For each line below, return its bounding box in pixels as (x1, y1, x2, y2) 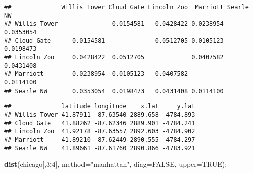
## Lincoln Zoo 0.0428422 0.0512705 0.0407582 (4, 53, 224, 61)
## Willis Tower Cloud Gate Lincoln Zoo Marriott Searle (4, 4, 249, 11)
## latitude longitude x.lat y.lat (4, 103, 195, 110)
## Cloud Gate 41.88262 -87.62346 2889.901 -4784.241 (4, 119, 195, 127)
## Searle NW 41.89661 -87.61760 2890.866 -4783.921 (4, 144, 195, 152)
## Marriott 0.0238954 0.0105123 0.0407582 (4, 70, 188, 78)
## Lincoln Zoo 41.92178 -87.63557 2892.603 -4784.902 (4, 128, 195, 135)
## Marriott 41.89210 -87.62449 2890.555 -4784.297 (4, 136, 195, 143)
